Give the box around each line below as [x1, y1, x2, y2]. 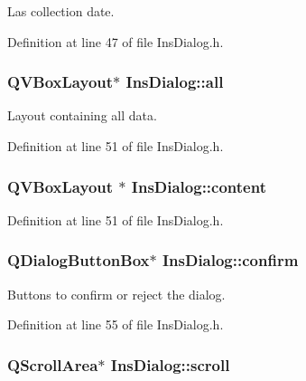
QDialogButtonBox [7, 249, 150, 271]
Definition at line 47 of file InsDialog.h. [7, 32, 224, 51]
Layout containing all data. [7, 106, 157, 125]
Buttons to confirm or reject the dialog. [7, 284, 226, 303]
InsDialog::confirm [162, 249, 299, 271]
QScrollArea [7, 353, 98, 376]
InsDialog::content [131, 175, 266, 197]
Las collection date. [7, 2, 115, 20]
